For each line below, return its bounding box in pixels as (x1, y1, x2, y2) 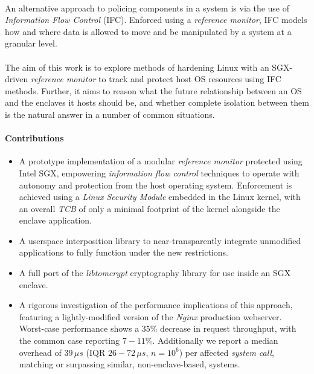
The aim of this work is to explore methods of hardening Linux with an (5, 60, 269, 73)
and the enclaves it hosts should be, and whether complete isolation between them (5, 96, 309, 109)
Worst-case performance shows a (19, 322, 139, 335)
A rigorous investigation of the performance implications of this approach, (19, 298, 293, 311)
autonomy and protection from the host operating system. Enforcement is (19, 178, 292, 191)
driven (5, 73, 28, 85)
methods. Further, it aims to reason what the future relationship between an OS (5, 84, 302, 97)
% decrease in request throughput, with (150, 322, 296, 335)
